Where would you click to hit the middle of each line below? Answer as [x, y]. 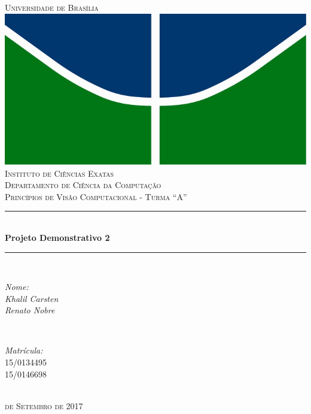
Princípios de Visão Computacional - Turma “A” [96, 196]
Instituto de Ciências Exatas [60, 173]
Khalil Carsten [32, 298]
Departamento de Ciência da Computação [83, 185]
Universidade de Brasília [52, 7]
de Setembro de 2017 [44, 405]
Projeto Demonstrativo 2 [57, 237]
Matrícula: [24, 350]
